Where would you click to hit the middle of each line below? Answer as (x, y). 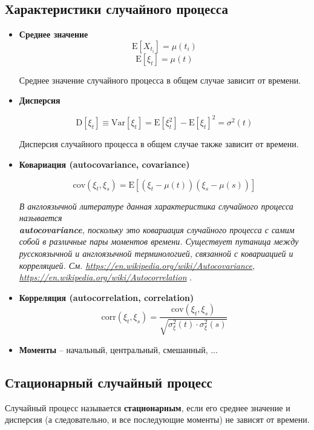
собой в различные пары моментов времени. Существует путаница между (159, 241)
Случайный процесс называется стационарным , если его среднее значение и (148, 407)
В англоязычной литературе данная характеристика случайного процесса (156, 206)
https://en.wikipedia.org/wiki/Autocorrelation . (106, 277)
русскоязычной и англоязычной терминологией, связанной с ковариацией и (156, 253)
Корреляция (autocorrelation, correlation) (106, 297)
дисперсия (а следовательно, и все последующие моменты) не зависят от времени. (157, 419)
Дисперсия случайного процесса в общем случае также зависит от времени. (159, 144)
